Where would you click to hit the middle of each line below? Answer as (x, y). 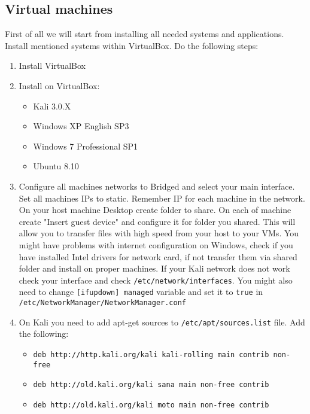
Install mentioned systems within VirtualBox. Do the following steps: (132, 45)
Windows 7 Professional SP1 (86, 146)
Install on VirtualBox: (59, 85)
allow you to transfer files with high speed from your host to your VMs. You (159, 233)
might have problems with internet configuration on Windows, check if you (156, 244)
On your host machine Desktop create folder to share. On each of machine (155, 210)
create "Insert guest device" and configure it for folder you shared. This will (157, 221)
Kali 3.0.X (52, 106)
